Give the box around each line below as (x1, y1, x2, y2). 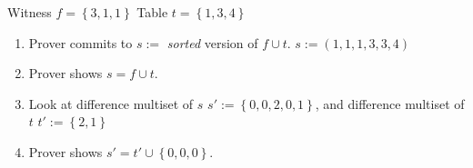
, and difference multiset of (315, 94, 465, 113)
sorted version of (166, 33, 258, 52)
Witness (7, 3, 52, 21)
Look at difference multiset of (28, 94, 194, 113)
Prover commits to (28, 33, 133, 52)
